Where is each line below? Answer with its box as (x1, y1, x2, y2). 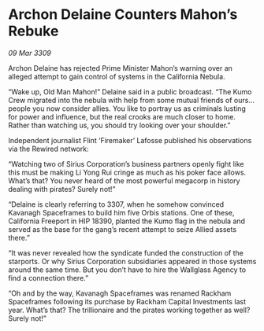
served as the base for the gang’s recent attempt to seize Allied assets (8, 224, 237, 234)
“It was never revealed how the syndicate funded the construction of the (8, 248, 244, 257)
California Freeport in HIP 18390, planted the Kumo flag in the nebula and (8, 216, 246, 226)
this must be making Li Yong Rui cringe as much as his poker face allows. (8, 167, 247, 177)
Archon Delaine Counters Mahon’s (8, 6, 238, 24)
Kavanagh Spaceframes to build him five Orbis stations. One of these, (8, 208, 235, 217)
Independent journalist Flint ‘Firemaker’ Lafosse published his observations (8, 135, 252, 145)
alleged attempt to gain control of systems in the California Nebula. (8, 72, 226, 81)
